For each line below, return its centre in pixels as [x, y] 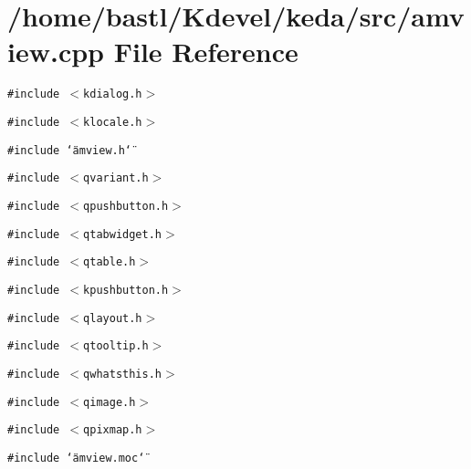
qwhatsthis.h [122, 374]
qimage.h [110, 402]
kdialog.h [113, 94]
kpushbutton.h [126, 290]
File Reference [206, 52]
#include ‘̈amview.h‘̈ [70, 150]
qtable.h [110, 262]
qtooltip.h [116, 346]
